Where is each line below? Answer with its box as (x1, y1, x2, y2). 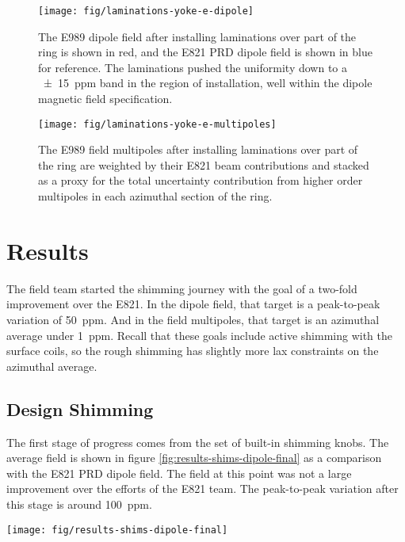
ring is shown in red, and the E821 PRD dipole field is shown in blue (38, 44, 373, 60)
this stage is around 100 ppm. (6, 495, 152, 512)
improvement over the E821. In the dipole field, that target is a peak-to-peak (6, 296, 380, 312)
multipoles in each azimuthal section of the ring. (38, 188, 273, 204)
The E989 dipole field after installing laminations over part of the (38, 28, 357, 44)
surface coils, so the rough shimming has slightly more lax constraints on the (6, 342, 379, 359)
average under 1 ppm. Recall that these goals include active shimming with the (6, 326, 392, 343)
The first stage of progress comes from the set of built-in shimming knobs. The (6, 433, 389, 450)
